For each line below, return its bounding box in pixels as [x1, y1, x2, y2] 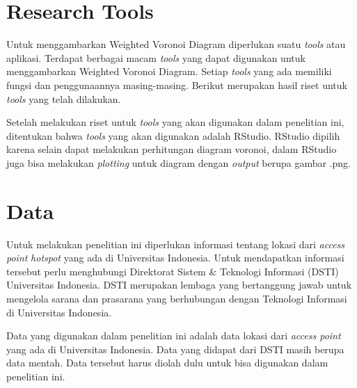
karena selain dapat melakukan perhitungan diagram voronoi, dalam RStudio [6, 142, 337, 156]
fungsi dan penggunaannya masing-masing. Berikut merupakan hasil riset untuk [6, 77, 347, 92]
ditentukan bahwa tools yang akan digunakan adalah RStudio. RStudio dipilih [6, 128, 340, 143]
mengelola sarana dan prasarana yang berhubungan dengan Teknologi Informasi [6, 291, 347, 305]
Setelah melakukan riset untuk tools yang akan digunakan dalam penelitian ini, [6, 115, 344, 129]
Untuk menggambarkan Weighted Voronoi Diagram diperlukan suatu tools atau [6, 37, 346, 51]
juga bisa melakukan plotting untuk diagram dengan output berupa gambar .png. [6, 155, 351, 170]
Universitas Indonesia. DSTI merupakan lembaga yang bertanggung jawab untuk [6, 277, 352, 292]
